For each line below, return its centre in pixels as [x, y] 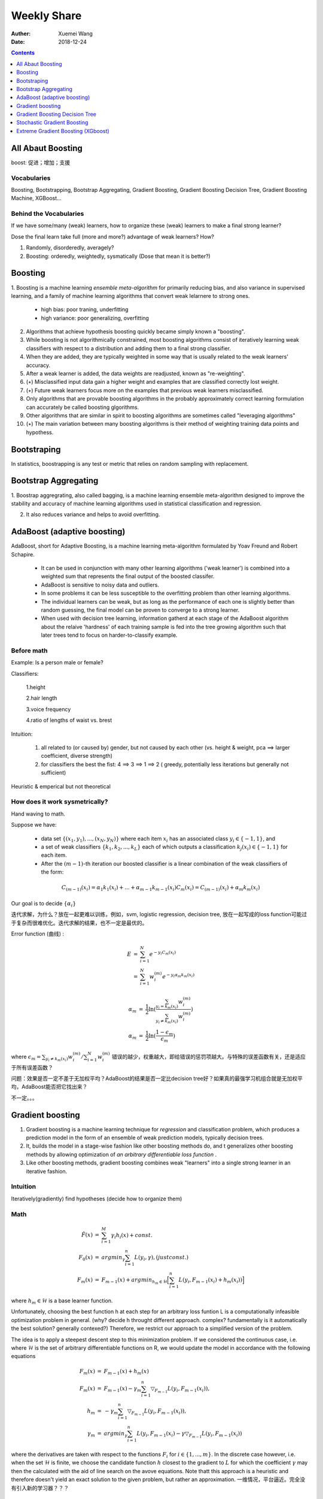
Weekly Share [46, 16]
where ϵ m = [26, 1057]
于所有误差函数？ [32, 1067]
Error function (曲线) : [38, 934]
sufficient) [54, 773]
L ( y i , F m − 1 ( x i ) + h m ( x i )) [211, 1281]
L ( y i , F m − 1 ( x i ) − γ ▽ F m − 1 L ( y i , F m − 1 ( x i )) [189, 1435]
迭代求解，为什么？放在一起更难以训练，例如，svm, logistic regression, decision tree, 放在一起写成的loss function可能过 [159, 914]
